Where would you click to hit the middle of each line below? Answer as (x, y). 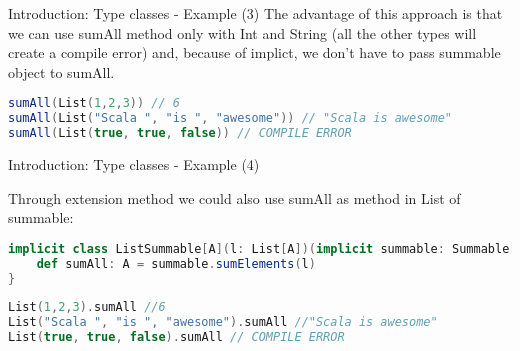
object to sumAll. (61, 71)
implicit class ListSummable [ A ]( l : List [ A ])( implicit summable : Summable (259, 248)
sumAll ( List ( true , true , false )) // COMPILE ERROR (180, 133)
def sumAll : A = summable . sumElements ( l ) (176, 263)
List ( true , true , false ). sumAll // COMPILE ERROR (176, 337)
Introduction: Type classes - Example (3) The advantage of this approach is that (255, 13)
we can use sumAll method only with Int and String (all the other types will (242, 32)
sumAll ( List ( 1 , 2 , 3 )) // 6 (94, 103)
